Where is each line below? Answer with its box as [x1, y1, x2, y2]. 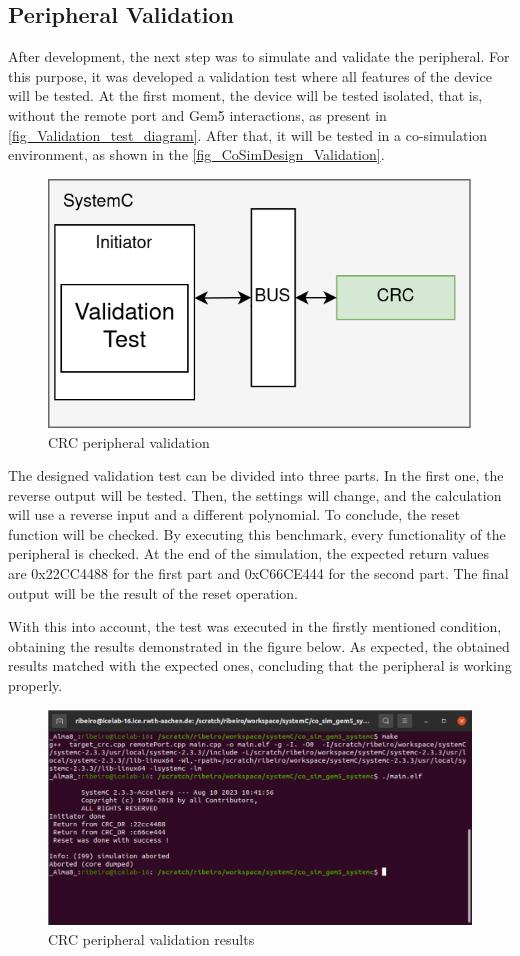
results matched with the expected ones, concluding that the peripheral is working [8, 655, 512, 676]
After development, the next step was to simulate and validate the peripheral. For [8, 46, 510, 67]
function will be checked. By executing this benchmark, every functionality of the [8, 523, 506, 544]
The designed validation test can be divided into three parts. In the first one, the [8, 465, 504, 486]
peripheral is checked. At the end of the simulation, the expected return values [8, 543, 490, 564]
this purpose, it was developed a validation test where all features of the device [8, 65, 492, 86]
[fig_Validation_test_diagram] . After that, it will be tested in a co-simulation [8, 124, 488, 145]
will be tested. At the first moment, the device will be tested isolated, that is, [8, 85, 483, 106]
